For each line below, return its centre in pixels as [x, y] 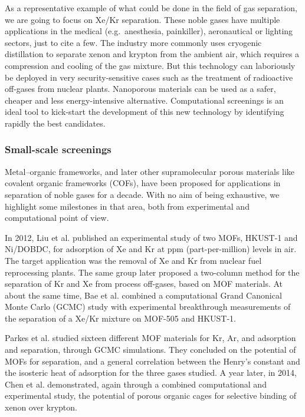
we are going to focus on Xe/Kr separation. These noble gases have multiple [142, 19]
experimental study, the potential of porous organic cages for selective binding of [150, 396]
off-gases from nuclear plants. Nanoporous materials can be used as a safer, [140, 89]
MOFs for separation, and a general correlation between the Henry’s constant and [152, 361]
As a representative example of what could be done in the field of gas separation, [151, 8]
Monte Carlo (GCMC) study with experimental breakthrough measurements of [148, 307]
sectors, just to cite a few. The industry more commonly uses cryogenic [133, 42]
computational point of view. [57, 218]
